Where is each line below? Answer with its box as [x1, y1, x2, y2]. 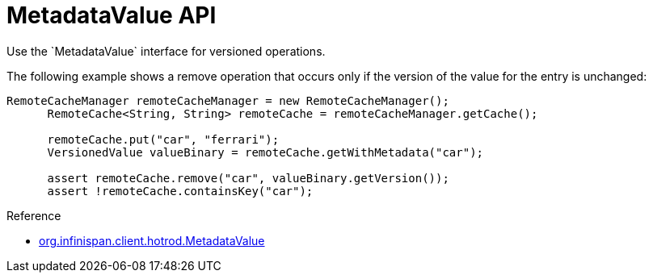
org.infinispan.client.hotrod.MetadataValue [39, 233, 265, 248]
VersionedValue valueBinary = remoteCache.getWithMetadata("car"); [47, 145, 484, 159]
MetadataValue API [6, 2, 217, 29]
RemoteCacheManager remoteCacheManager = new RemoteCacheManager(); [6, 94, 449, 107]
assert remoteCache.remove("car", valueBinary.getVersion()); [47, 171, 449, 185]
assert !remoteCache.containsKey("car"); [47, 184, 314, 198]
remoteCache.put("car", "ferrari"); [47, 132, 280, 146]
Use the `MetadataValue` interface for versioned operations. [6, 44, 326, 58]
